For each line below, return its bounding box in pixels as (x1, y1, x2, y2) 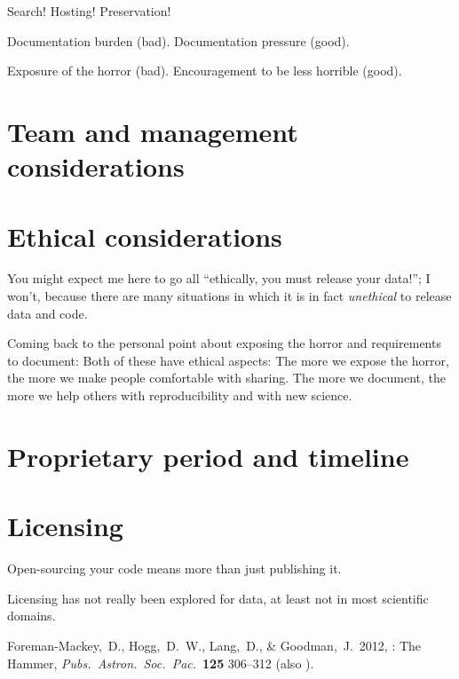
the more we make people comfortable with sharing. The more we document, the (7, 368, 447, 387)
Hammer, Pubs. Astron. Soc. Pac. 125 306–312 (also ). (7, 653, 314, 672)
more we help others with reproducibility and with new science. (7, 386, 352, 405)
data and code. (7, 304, 88, 322)
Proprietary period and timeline (7, 438, 409, 474)
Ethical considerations (7, 217, 282, 254)
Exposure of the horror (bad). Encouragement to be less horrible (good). (7, 61, 402, 80)
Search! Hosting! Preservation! (7, 2, 171, 20)
